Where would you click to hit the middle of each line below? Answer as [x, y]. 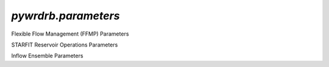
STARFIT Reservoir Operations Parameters [65, 45]
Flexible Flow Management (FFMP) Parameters [70, 34]
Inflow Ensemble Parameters [47, 56]
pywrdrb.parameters [65, 16]
